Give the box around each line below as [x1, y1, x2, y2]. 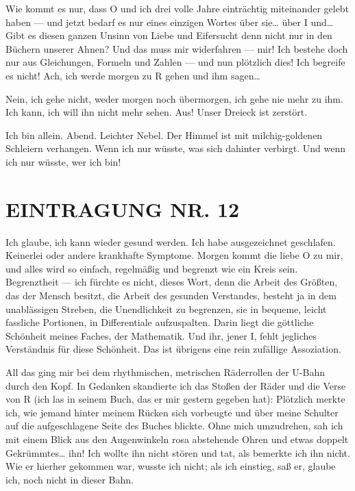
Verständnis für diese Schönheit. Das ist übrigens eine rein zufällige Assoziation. [5, 342, 341, 356]
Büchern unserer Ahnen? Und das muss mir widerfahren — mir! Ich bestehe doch [5, 41, 348, 55]
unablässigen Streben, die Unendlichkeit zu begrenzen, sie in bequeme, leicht [5, 301, 327, 316]
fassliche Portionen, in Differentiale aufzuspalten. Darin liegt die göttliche [5, 315, 314, 329]
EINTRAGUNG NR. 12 [5, 194, 240, 223]
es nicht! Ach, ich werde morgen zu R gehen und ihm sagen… [5, 68, 260, 82]
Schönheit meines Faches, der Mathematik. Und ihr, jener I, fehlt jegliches [5, 328, 317, 342]
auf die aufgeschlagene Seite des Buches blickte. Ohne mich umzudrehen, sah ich [5, 418, 343, 433]
